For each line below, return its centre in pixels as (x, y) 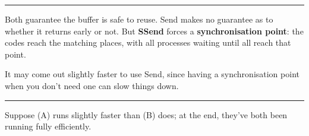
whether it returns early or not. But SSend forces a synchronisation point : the (154, 31)
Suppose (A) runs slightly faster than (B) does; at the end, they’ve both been (146, 114)
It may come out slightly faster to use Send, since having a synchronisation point (152, 74)
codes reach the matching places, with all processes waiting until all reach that (148, 42)
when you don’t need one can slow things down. (92, 85)
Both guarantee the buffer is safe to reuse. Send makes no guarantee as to (139, 19)
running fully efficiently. (48, 126)
